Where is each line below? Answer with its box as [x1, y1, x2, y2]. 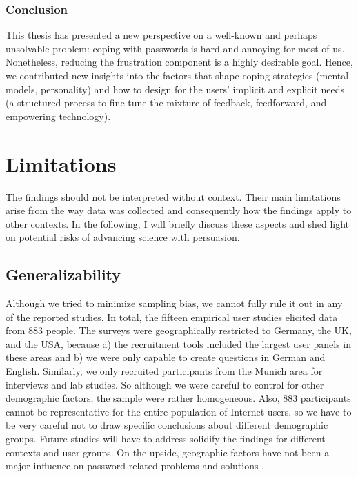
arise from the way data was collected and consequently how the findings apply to [6, 203, 352, 217]
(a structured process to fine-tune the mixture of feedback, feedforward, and [6, 95, 327, 110]
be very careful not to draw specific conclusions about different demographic [6, 418, 328, 432]
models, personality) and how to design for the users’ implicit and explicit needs [6, 81, 344, 96]
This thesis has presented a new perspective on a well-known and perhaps [6, 28, 317, 42]
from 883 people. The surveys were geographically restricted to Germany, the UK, [6, 323, 352, 338]
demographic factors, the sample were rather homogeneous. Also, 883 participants [6, 391, 351, 405]
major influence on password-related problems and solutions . [6, 458, 265, 473]
